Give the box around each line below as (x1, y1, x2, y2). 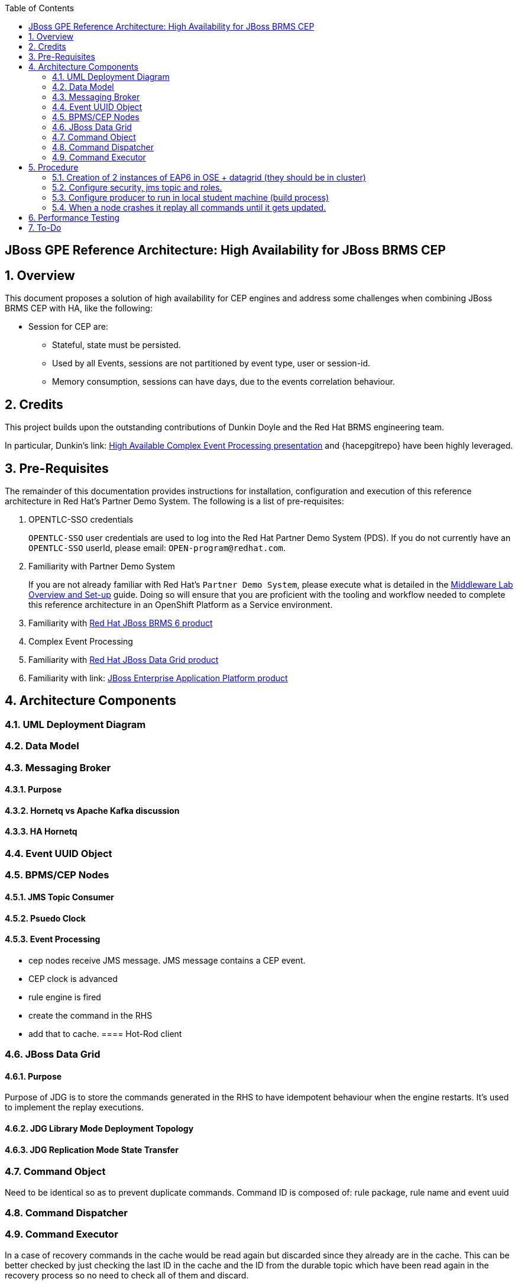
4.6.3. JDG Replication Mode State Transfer (5, 1144, 179, 1155)
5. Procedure (28, 162, 79, 172)
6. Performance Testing (28, 212, 120, 223)
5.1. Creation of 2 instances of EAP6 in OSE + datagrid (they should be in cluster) (52, 172, 366, 182)
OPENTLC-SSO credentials (28, 514, 134, 524)
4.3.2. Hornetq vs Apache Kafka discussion (5, 805, 180, 816)
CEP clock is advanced (28, 973, 118, 984)
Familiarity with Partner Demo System (28, 561, 175, 571)
